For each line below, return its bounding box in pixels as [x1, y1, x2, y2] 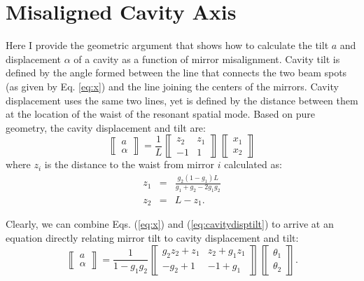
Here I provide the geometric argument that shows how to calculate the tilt [6, 38, 329, 53]
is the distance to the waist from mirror [44, 157, 215, 172]
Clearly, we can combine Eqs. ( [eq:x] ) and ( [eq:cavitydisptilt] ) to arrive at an [6, 217, 334, 231]
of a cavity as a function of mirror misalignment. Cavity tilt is [73, 51, 340, 66]
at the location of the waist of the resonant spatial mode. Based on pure [6, 107, 315, 121]
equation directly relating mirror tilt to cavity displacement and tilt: [6, 231, 299, 245]
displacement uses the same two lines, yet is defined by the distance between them [6, 92, 358, 107]
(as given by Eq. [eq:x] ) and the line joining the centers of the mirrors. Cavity [6, 78, 339, 93]
